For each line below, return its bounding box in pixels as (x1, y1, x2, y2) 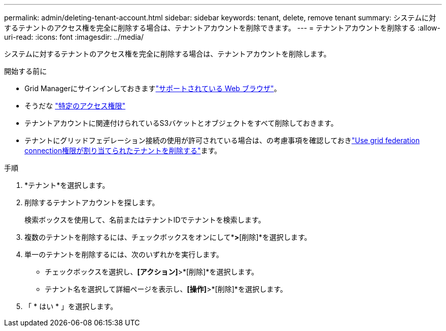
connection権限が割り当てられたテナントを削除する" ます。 (24, 146, 221, 155)
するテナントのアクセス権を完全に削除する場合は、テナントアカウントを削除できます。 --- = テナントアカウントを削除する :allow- (4, 23, 440, 32)
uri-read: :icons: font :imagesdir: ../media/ (4, 33, 144, 41)
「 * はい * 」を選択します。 (24, 302, 118, 311)
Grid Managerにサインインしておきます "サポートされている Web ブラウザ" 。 (24, 84, 281, 93)
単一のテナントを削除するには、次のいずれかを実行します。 (24, 250, 224, 259)
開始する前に (4, 67, 47, 75)
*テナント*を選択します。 (24, 181, 109, 189)
